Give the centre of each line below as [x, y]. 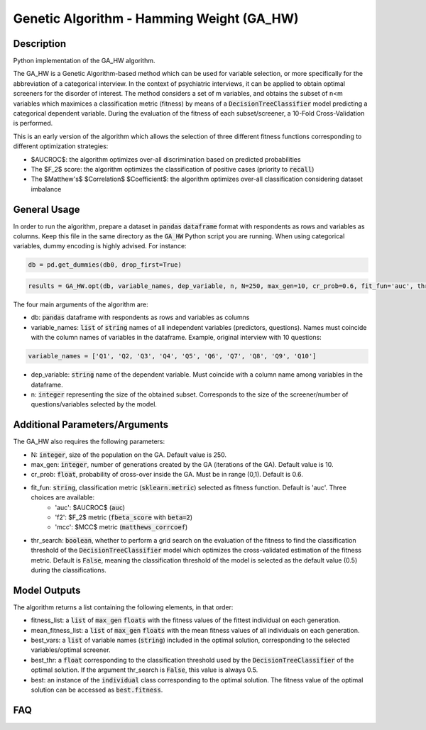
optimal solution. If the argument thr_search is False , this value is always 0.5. [144, 670]
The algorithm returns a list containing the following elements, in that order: [123, 607]
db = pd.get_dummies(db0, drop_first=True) [105, 265]
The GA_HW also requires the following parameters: [89, 442]
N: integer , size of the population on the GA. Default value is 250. [129, 455]
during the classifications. [69, 570]
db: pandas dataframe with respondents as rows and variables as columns [140, 317]
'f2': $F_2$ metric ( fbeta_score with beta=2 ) [124, 517]
